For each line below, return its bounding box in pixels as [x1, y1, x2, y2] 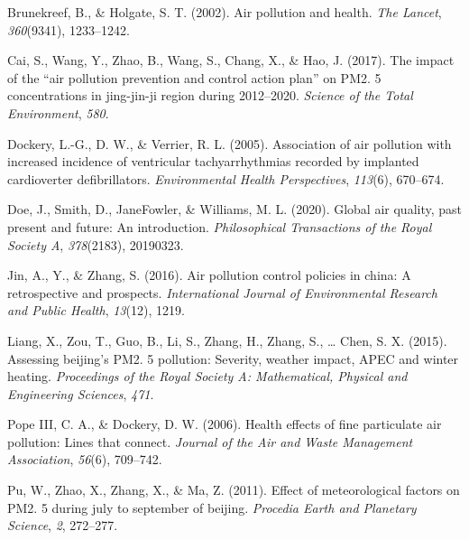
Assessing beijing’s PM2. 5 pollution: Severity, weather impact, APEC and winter [7, 349, 459, 368]
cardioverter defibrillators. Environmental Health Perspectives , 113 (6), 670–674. [7, 169, 445, 188]
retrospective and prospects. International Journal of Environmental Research [7, 283, 437, 302]
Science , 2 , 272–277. [7, 516, 118, 535]
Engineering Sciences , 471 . [7, 384, 154, 403]
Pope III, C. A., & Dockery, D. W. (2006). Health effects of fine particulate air [7, 414, 442, 433]
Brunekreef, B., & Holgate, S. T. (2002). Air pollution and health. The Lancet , [7, 3, 442, 21]
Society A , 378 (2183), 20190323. [7, 235, 184, 254]
